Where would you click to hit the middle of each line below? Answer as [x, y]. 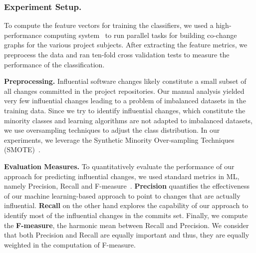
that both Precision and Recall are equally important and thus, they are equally [127, 235]
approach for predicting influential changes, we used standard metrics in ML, [122, 176]
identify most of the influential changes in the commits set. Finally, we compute [126, 215]
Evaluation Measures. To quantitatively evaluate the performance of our [119, 166]
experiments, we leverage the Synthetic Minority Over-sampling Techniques [119, 139]
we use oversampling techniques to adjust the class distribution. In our [112, 130]
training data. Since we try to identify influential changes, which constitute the [125, 110]
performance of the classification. [54, 64]
